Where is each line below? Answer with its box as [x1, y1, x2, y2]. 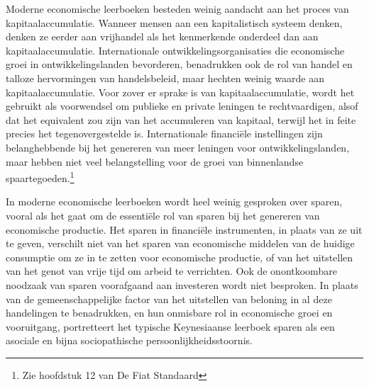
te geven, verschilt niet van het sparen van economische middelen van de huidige [6, 236, 355, 251]
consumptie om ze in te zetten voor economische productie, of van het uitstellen [6, 249, 353, 264]
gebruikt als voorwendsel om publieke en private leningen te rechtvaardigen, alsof [6, 98, 358, 113]
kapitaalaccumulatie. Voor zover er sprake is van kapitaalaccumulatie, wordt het [6, 84, 355, 99]
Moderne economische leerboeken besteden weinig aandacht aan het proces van [6, 1, 349, 16]
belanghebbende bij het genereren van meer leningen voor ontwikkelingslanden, [6, 140, 350, 154]
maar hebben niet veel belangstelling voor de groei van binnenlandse [6, 154, 304, 169]
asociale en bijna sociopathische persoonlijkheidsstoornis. [6, 333, 253, 348]
